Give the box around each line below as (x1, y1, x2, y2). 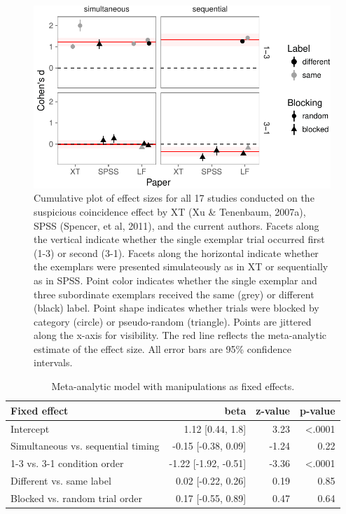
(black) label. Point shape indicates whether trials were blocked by (34, 300, 319, 315)
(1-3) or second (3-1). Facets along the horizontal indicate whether (34, 245, 319, 260)
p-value (299, 403, 335, 417)
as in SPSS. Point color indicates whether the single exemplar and (34, 272, 317, 287)
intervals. (34, 355, 73, 370)
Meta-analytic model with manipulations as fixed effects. (51, 379, 295, 394)
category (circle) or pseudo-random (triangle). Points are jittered (34, 314, 312, 328)
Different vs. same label (11, 473, 111, 488)
